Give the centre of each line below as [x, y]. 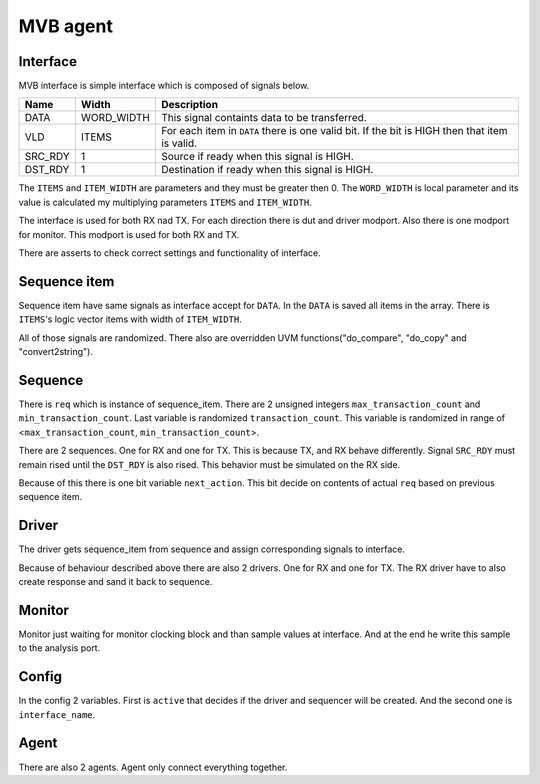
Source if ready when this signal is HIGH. [257, 157]
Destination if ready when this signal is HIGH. [267, 170]
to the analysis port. [59, 648]
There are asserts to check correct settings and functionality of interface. [169, 253]
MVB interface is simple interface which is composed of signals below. [164, 86]
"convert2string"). [56, 352]
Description [190, 105]
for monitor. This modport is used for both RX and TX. [129, 234]
